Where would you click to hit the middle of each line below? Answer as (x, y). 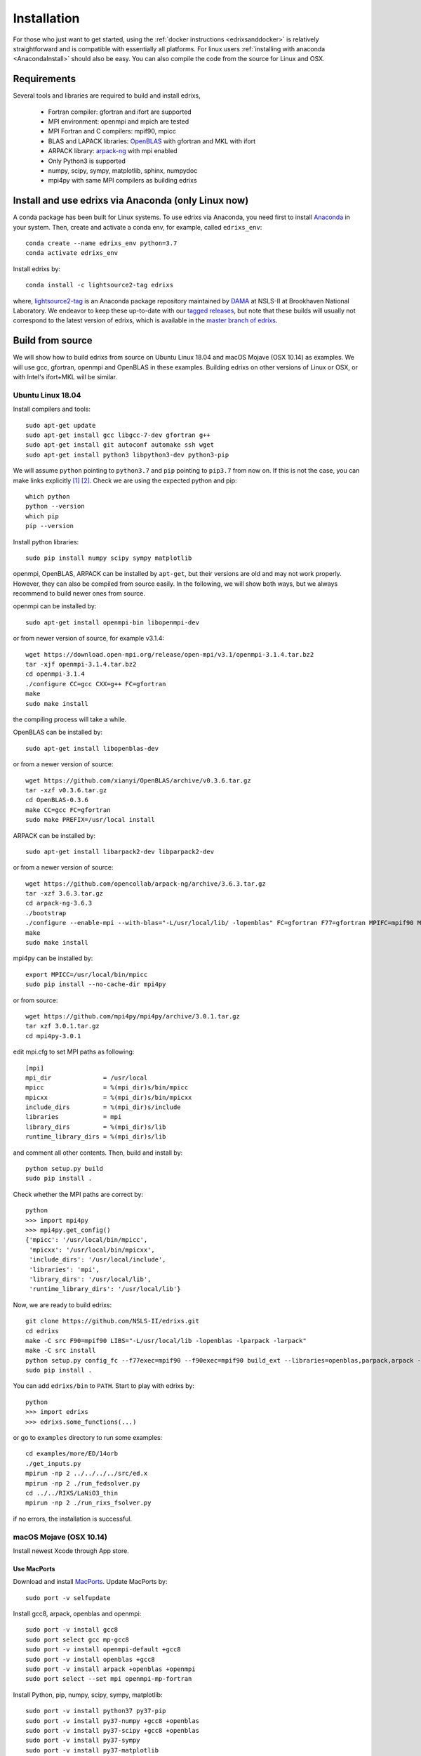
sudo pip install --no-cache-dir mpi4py (96, 984)
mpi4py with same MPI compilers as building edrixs (122, 181)
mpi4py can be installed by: (53, 958)
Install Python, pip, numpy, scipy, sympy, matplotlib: (88, 1695)
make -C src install (61, 1351)
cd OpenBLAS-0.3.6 (57, 800)
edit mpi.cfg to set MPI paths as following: (74, 1052)
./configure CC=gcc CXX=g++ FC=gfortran (96, 684)
